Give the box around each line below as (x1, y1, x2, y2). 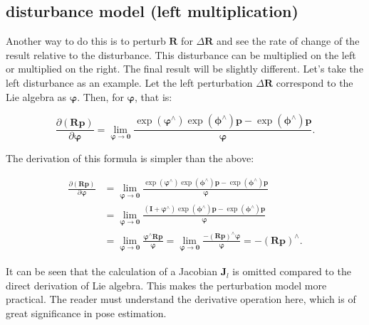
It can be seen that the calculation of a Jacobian (6, 264, 217, 279)
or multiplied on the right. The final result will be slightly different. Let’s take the (6, 61, 363, 76)
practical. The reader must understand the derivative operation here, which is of (6, 292, 356, 307)
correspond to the (276, 75, 353, 90)
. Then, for (77, 89, 124, 104)
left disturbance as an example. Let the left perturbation (6, 75, 253, 90)
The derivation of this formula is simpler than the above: (6, 151, 254, 166)
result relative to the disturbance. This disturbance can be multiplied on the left (6, 47, 356, 62)
